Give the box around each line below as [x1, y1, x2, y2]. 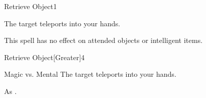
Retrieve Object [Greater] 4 [4, 52, 85, 62]
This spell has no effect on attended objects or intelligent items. [4, 35, 203, 45]
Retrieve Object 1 [4, 1, 57, 11]
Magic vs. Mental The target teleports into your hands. [4, 69, 176, 79]
